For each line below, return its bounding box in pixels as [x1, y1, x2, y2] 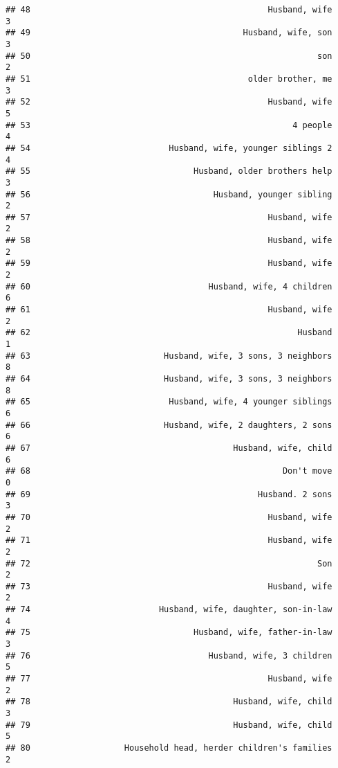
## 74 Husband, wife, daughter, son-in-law [6, 605, 332, 615]
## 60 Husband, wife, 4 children [6, 281, 332, 292]
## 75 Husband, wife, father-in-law [6, 627, 332, 638]
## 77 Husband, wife [6, 674, 332, 684]
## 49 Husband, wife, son [6, 28, 332, 38]
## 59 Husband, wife [6, 258, 332, 269]
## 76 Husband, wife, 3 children [6, 650, 332, 661]
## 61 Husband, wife [6, 305, 332, 315]
